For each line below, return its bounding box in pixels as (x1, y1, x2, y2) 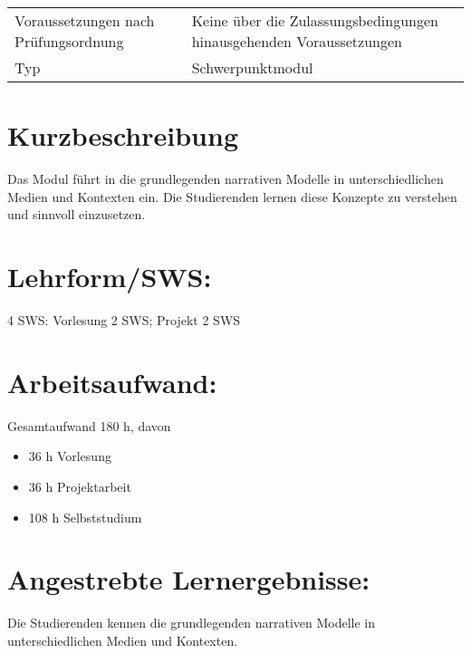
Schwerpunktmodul (191, 57, 313, 78)
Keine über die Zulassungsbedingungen (191, 10, 438, 31)
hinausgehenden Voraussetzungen (191, 31, 402, 52)
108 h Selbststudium (28, 507, 142, 526)
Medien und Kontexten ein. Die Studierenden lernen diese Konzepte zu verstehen (7, 187, 457, 206)
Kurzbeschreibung (7, 117, 238, 154)
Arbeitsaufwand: (7, 363, 217, 400)
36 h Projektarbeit (28, 476, 131, 495)
